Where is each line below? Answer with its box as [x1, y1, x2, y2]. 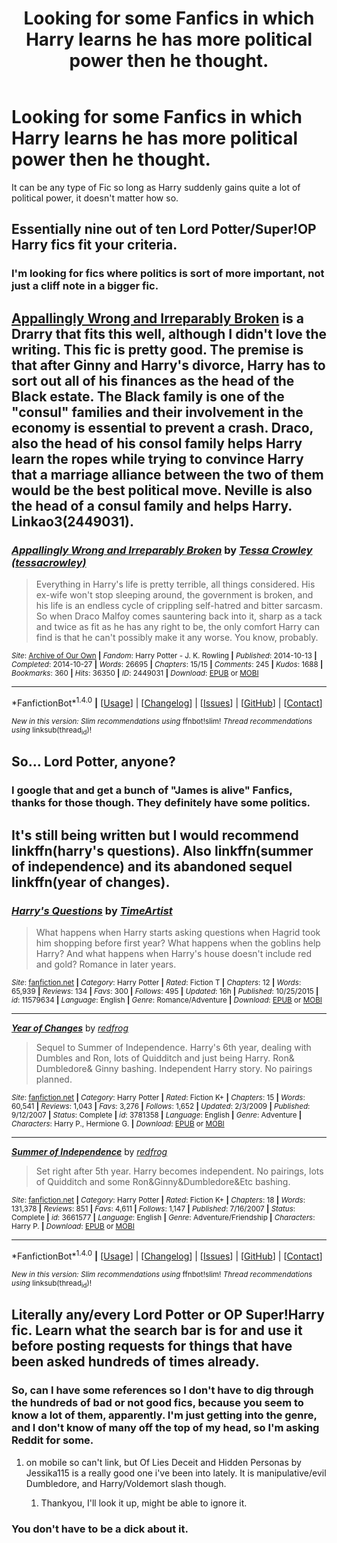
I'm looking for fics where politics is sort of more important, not [11, 267, 325, 281]
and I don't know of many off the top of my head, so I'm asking [11, 1421, 320, 1435]
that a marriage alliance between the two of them [11, 466, 324, 483]
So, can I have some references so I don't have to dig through [11, 1383, 314, 1397]
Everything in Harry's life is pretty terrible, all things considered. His [35, 578, 316, 590]
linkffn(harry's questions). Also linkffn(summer [11, 842, 314, 859]
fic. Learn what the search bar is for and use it [11, 1322, 303, 1339]
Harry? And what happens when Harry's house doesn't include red [35, 947, 313, 959]
